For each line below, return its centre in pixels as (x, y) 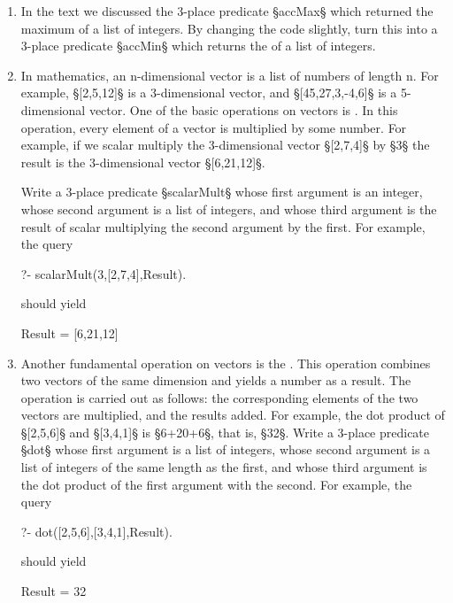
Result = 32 (54, 591)
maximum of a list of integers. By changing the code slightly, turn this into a (229, 28)
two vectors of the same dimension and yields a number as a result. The (216, 380)
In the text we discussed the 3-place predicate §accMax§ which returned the (227, 11)
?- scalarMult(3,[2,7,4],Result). (104, 273)
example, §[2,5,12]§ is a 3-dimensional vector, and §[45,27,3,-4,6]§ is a (209, 93)
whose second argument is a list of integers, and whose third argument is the (229, 209)
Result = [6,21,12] (69, 332)
